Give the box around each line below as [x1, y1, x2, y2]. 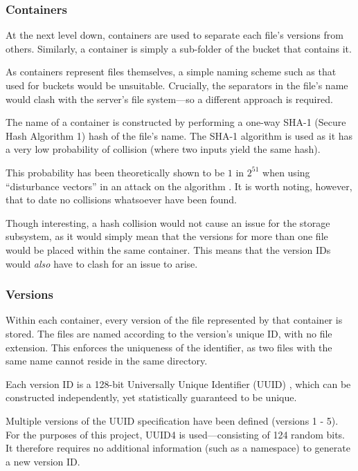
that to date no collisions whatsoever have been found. [6, 192, 237, 207]
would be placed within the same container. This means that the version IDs [6, 242, 331, 257]
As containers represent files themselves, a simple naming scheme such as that [6, 64, 337, 79]
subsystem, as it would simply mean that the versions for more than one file [6, 229, 328, 243]
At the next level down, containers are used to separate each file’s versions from [6, 28, 343, 42]
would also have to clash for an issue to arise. [6, 256, 198, 270]
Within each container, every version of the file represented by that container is [6, 313, 343, 327]
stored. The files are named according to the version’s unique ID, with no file [6, 326, 332, 340]
